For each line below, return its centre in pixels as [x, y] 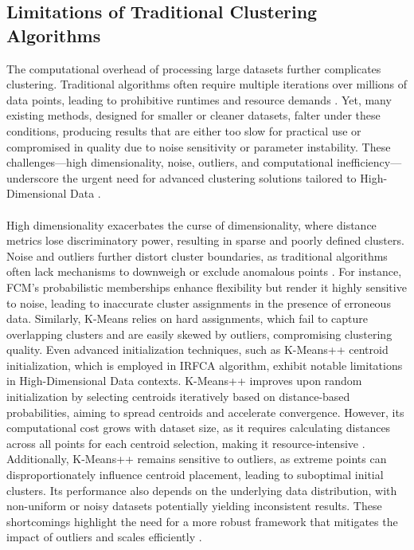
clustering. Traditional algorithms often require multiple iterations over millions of [207, 84]
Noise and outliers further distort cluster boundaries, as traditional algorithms [197, 255]
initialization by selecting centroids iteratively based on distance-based [178, 397]
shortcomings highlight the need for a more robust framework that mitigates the [202, 521]
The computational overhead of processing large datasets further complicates [194, 68]
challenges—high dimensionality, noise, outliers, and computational [170, 162]
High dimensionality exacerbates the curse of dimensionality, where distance [191, 224]
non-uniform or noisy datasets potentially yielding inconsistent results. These [194, 506]
